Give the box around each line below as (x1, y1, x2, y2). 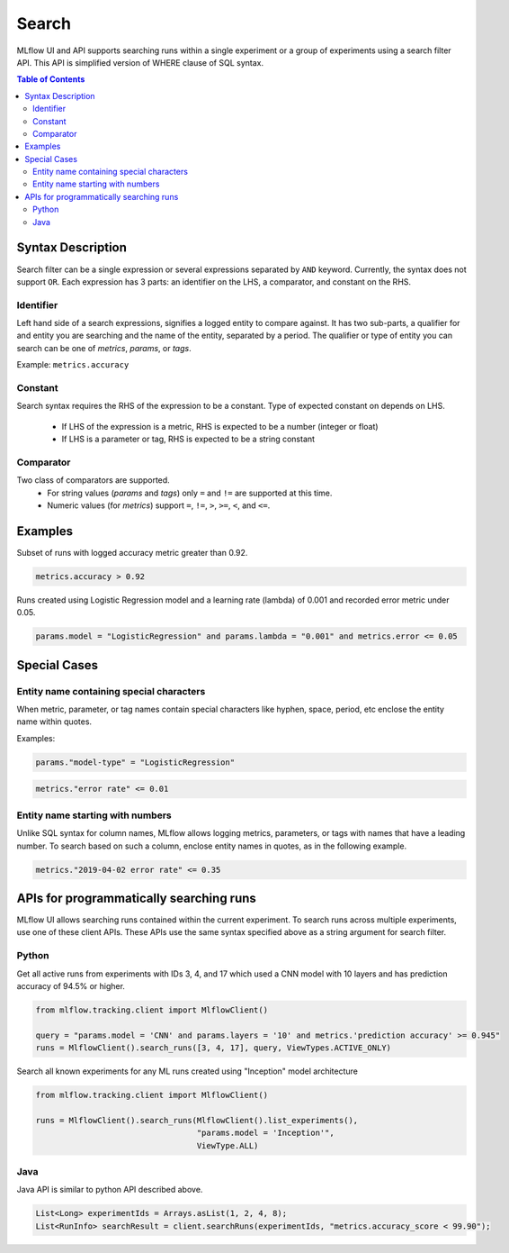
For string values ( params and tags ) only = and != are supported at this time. (47, 487, 333, 498)
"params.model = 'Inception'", (196, 1128, 335, 1139)
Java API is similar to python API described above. (16, 1185, 203, 1195)
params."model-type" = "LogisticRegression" (35, 757, 236, 767)
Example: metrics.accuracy (16, 359, 129, 370)
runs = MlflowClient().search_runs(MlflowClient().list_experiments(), (35, 1115, 359, 1125)
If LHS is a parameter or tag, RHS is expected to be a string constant (61, 433, 315, 445)
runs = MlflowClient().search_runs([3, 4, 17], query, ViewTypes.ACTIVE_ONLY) (35, 1043, 391, 1053)
